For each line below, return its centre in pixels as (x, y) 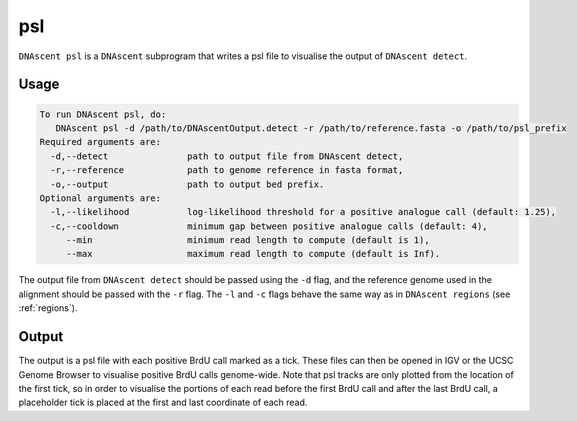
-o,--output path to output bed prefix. (187, 184)
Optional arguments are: (100, 198)
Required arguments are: (100, 142)
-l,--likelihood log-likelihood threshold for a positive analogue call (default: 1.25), (303, 212)
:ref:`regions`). (48, 308)
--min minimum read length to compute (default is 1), (247, 240)
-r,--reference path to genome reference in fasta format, (227, 170)
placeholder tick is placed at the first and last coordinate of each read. (163, 402)
